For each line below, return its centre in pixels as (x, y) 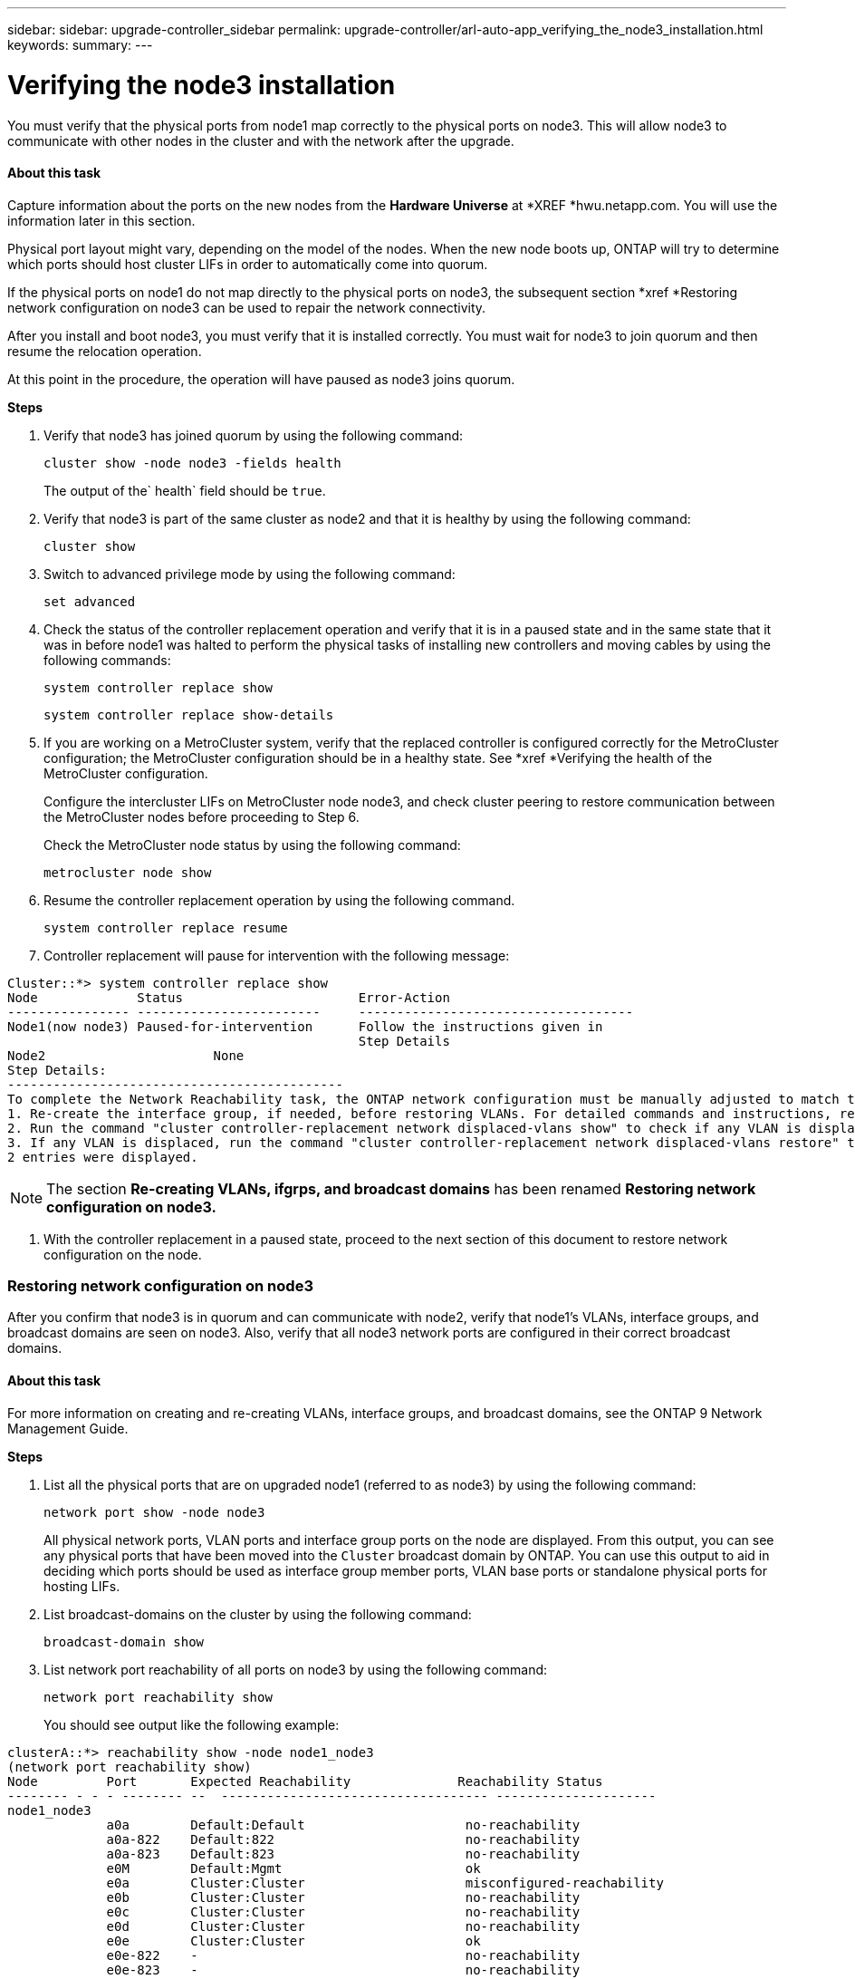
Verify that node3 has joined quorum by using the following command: (254, 435)
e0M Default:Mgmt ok (293, 1868)
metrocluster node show (128, 872)
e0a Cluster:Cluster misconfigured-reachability (385, 1882)
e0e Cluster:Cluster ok (293, 1940)
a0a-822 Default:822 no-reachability (343, 1839)
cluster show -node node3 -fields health (192, 463)
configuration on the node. (123, 1254)
